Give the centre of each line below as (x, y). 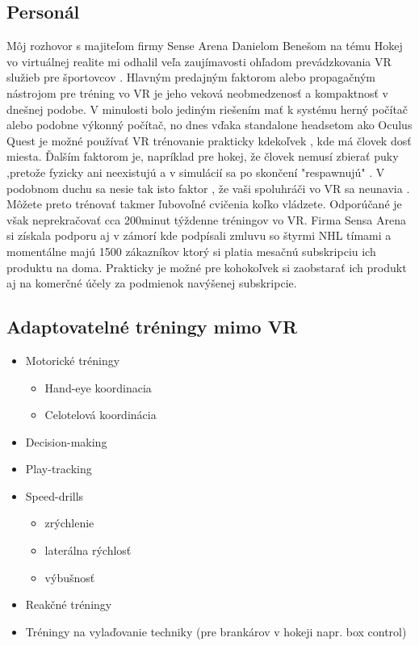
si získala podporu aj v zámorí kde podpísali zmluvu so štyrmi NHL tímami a (199, 235)
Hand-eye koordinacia (98, 387)
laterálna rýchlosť (88, 550)
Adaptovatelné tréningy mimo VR (152, 327)
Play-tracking (59, 469)
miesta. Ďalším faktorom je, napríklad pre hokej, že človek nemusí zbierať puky (203, 156)
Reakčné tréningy (69, 604)
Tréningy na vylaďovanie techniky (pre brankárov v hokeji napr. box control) (216, 631)
